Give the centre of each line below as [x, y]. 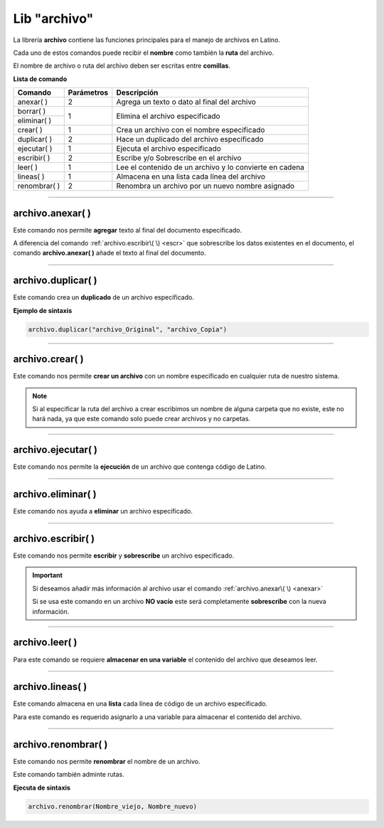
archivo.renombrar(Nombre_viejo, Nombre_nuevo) [112, 806]
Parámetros [88, 92]
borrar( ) [32, 112]
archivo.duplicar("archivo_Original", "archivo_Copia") [128, 329]
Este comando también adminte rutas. [69, 775]
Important [48, 575]
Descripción [137, 92]
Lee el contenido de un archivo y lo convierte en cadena [210, 167]
